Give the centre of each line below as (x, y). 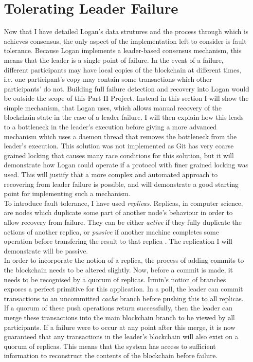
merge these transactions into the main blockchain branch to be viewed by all (119, 317)
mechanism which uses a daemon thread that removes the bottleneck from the (120, 136)
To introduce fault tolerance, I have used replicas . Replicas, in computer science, (124, 203)
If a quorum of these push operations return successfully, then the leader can (118, 308)
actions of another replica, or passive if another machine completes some (111, 231)
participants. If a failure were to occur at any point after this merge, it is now (120, 327)
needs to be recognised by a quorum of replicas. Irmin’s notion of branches (115, 279)
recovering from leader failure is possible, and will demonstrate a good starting (121, 184)
